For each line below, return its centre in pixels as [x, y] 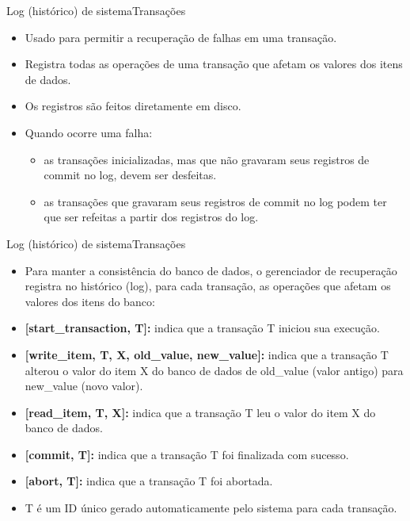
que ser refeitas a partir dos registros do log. [151, 217]
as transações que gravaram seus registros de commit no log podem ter [215, 201]
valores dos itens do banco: [90, 301]
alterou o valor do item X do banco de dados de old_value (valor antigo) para [214, 370]
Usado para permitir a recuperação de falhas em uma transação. [181, 37]
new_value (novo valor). [84, 386]
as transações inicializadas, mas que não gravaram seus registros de [207, 159]
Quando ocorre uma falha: [89, 132]
